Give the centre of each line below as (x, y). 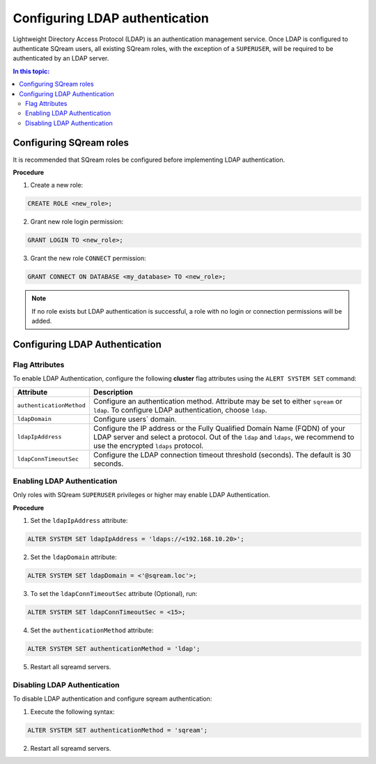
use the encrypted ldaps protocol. (148, 445)
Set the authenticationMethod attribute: (92, 630)
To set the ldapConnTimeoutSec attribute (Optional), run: (114, 594)
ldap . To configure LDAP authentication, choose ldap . (180, 410)
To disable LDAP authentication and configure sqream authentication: (112, 699)
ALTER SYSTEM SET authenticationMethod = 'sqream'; (118, 730)
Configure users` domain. (135, 419)
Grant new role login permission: (77, 222)
